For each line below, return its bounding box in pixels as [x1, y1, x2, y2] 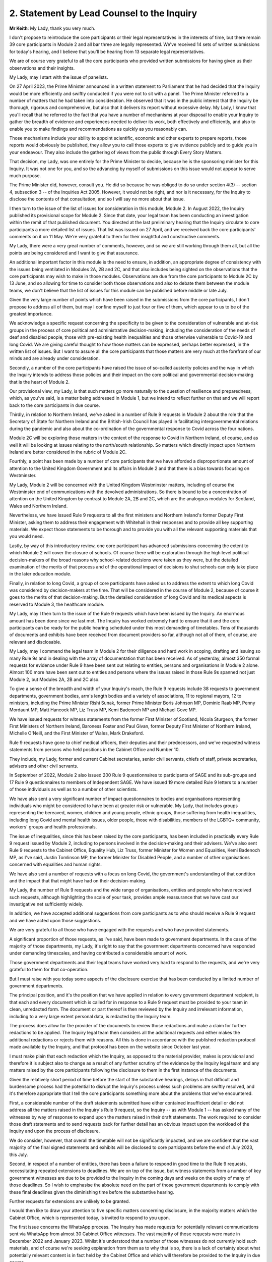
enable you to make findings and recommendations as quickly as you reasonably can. [9, 126, 187, 132]
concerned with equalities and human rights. [9, 861, 102, 868]
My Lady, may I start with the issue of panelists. [9, 74, 108, 80]
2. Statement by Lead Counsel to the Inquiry [9, 8, 197, 19]
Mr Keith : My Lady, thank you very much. [9, 25, 96, 31]
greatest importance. [9, 311, 53, 317]
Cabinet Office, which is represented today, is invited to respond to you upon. [9, 1215, 170, 1221]
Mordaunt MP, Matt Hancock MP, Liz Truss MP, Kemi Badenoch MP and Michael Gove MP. [9, 707, 197, 713]
